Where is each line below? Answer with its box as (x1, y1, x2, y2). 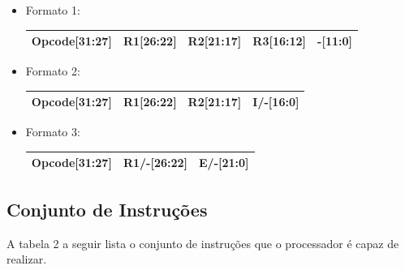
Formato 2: (25, 62, 80, 79)
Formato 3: (25, 123, 80, 140)
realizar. (6, 251, 47, 268)
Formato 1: (25, 2, 80, 18)
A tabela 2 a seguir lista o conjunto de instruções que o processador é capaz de (6, 234, 399, 251)
